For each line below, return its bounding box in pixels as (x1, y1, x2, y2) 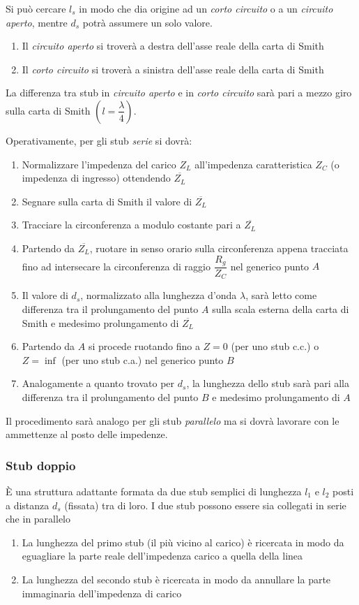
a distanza (6, 497, 49, 512)
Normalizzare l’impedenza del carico (22, 156, 176, 171)
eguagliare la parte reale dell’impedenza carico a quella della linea (22, 548, 303, 563)
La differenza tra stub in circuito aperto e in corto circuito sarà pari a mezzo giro (6, 85, 352, 100)
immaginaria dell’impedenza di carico (22, 585, 182, 600)
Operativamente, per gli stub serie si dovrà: (6, 133, 192, 147)
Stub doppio (6, 456, 76, 474)
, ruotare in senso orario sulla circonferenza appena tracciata (89, 240, 349, 255)
